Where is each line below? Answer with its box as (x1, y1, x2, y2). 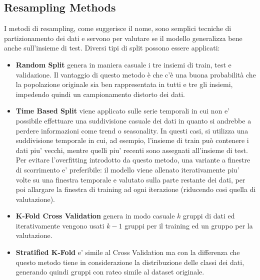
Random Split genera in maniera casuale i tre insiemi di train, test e (15, 59, 231, 69)
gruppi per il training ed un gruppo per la (124, 220, 253, 230)
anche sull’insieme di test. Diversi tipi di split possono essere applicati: (4, 42, 220, 53)
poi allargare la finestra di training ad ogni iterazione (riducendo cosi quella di (15, 184, 256, 194)
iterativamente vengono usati (15, 220, 104, 230)
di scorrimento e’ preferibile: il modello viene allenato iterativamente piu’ (15, 164, 239, 174)
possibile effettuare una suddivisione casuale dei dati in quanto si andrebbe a (15, 115, 251, 125)
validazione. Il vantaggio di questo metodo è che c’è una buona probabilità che (15, 69, 256, 79)
